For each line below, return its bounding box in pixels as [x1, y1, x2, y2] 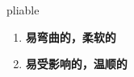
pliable [6, 2, 40, 18]
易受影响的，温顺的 [25, 55, 128, 72]
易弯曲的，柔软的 [25, 28, 116, 45]
